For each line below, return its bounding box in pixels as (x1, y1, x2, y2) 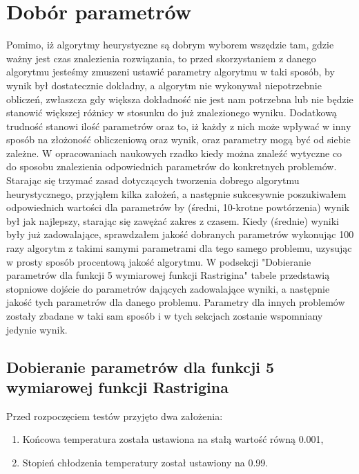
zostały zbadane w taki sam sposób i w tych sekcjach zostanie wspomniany (6, 309, 323, 322)
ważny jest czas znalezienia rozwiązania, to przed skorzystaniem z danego (6, 51, 316, 65)
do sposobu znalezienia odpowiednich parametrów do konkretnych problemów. (6, 159, 337, 174)
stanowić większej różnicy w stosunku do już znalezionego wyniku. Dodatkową (6, 105, 337, 120)
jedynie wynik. (6, 322, 68, 336)
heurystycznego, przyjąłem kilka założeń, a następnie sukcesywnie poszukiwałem (6, 186, 347, 201)
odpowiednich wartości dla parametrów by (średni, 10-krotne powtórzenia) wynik (6, 200, 350, 215)
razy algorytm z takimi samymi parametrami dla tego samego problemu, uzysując (6, 241, 352, 255)
